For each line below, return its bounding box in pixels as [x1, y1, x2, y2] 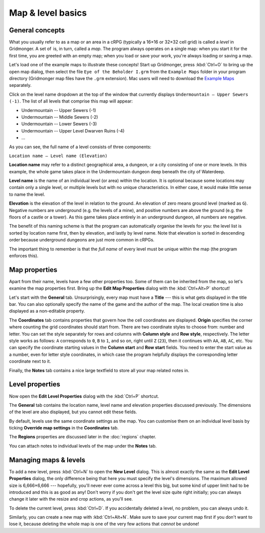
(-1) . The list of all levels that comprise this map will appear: [9, 98, 133, 104]
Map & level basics [9, 7, 87, 18]
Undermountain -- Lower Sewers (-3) [21, 121, 97, 127]
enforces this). [9, 253, 39, 259]
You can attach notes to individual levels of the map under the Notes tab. [9, 443, 157, 449]
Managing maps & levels [9, 455, 85, 464]
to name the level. [9, 191, 45, 197]
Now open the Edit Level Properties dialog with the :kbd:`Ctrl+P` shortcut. [9, 393, 159, 399]
